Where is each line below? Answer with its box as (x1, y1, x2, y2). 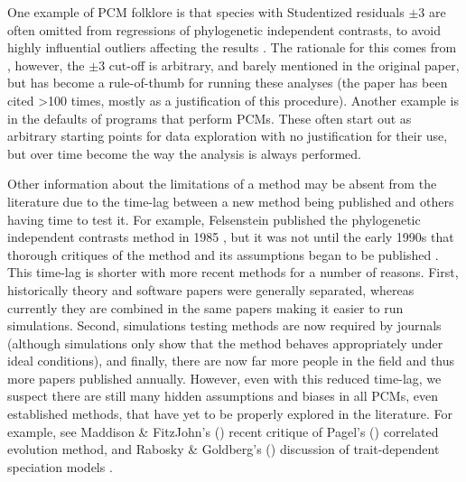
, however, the (7, 55, 85, 74)
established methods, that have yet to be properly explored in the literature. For (7, 404, 453, 423)
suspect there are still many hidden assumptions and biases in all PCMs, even (7, 386, 438, 405)
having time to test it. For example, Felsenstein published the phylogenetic (7, 209, 421, 228)
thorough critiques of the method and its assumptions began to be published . (7, 245, 439, 264)
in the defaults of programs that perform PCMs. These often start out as (7, 108, 412, 127)
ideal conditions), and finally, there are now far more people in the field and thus (7, 351, 455, 370)
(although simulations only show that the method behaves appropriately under (7, 333, 443, 352)
